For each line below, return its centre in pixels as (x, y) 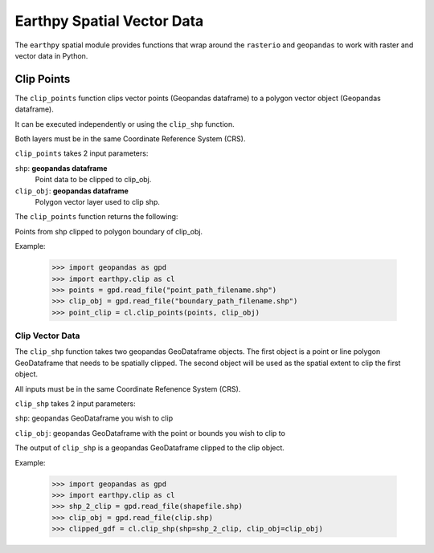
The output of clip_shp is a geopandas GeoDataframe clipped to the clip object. (150, 448)
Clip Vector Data (47, 335)
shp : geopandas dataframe (61, 168)
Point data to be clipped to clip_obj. (93, 180)
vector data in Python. (51, 55)
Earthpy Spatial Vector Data (109, 21)
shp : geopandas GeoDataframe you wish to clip (94, 418)
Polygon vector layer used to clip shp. (97, 201)
